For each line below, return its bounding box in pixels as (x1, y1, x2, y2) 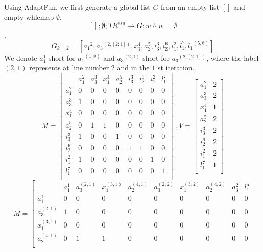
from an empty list (161, 2, 220, 12)
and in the (117, 62, 150, 73)
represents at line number (29, 62, 109, 73)
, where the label (206, 52, 259, 63)
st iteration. (157, 62, 195, 73)
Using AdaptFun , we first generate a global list (4, 2, 151, 12)
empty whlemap (4, 11, 54, 22)
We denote (4, 52, 37, 63)
